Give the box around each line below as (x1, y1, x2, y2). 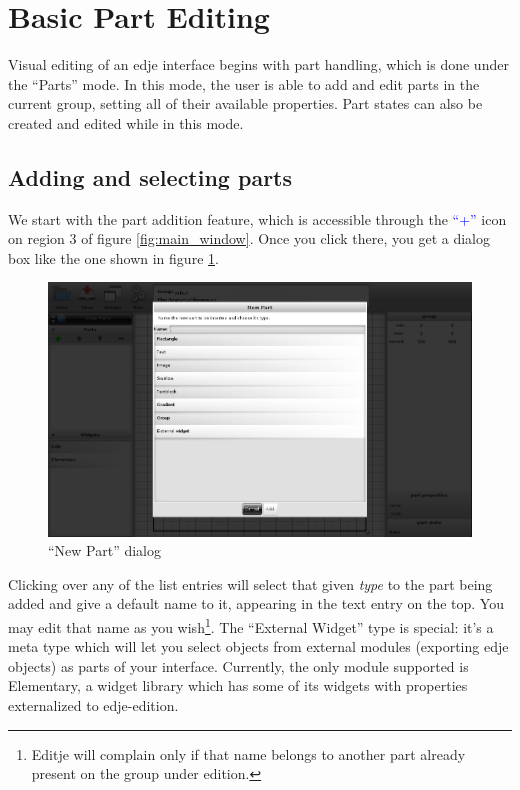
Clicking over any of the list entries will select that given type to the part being (8, 573, 493, 594)
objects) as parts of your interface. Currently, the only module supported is (8, 655, 469, 676)
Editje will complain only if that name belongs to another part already (31, 743, 466, 764)
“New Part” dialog (48, 540, 162, 561)
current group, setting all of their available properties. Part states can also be (8, 93, 483, 114)
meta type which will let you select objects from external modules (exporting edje (8, 636, 509, 657)
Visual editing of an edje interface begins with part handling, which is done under (8, 54, 509, 75)
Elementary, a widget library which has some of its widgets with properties (8, 675, 468, 696)
